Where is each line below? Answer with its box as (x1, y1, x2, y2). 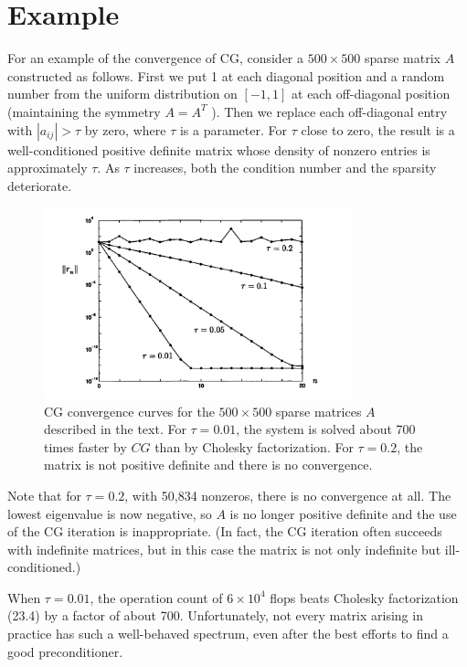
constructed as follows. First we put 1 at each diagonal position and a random (7, 66, 445, 85)
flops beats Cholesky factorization (270, 588, 459, 607)
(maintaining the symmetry (7, 101, 161, 121)
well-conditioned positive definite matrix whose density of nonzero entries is (7, 140, 430, 159)
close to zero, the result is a (301, 120, 455, 139)
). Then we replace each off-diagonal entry (211, 101, 448, 121)
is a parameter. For (179, 120, 287, 139)
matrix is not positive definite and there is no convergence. (44, 455, 373, 474)
